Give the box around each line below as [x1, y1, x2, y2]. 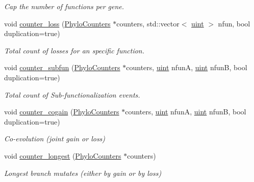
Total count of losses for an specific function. [4, 45, 145, 55]
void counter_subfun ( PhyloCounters [4, 62, 120, 73]
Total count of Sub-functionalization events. [4, 89, 140, 100]
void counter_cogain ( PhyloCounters [4, 106, 119, 117]
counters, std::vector [116, 18, 180, 28]
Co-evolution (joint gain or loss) [4, 133, 106, 144]
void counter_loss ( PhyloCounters [4, 18, 111, 28]
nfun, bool [218, 18, 250, 28]
